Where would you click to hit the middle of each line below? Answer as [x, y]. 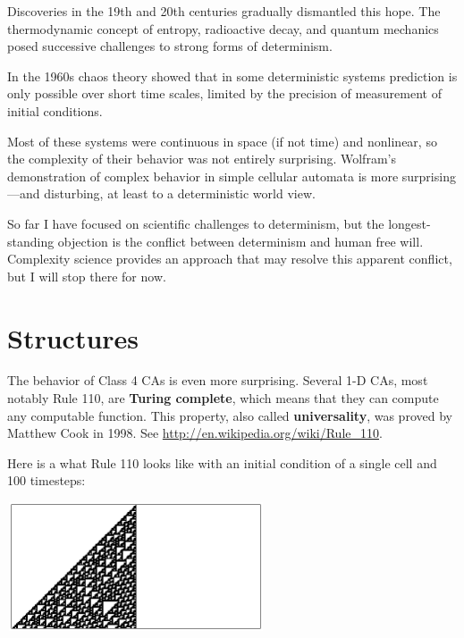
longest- [409, 223]
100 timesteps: [46, 480]
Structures [73, 337]
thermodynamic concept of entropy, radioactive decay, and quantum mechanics [223, 28]
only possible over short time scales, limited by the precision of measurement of [224, 93]
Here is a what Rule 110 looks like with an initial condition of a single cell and [222, 462]
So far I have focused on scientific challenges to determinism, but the [196, 223]
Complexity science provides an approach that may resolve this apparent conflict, [230, 259]
